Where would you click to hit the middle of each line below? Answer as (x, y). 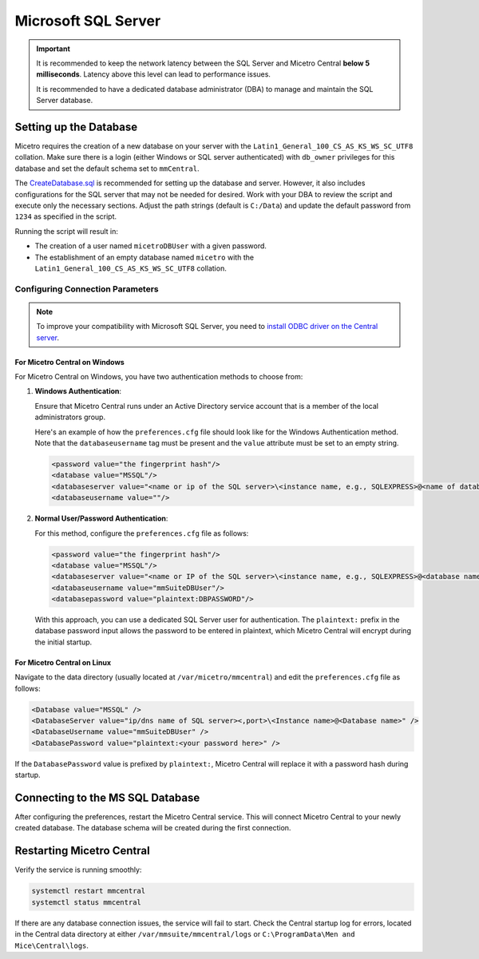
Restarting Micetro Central (83, 851)
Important (53, 49)
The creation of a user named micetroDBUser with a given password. (151, 246)
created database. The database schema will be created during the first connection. (153, 828)
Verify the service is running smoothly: (78, 870)
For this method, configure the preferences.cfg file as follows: (142, 533)
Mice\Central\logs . (52, 945)
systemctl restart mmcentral (89, 891)
